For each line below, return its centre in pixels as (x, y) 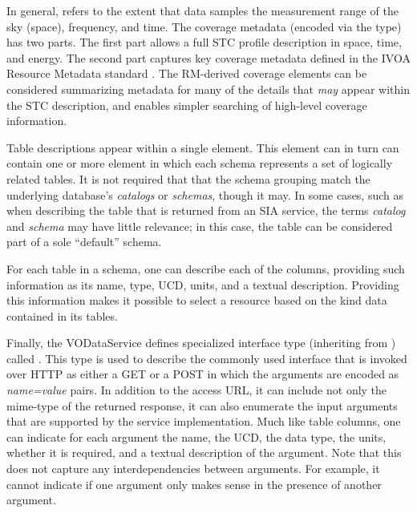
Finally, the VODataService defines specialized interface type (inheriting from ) (201, 343)
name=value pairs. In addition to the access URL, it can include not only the (197, 390)
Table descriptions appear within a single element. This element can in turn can (203, 147)
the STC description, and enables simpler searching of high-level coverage (187, 105)
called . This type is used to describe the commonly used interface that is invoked (207, 358)
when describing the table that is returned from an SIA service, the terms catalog (206, 210)
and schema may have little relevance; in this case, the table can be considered (200, 226)
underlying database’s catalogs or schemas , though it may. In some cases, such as (205, 194)
